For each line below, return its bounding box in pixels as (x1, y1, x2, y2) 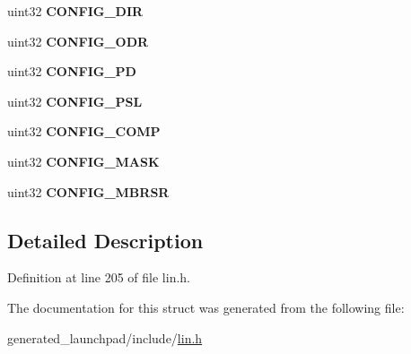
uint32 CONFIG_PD (7, 62, 136, 81)
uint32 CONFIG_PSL (7, 91, 143, 110)
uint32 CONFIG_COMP (7, 122, 161, 141)
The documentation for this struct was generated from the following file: (7, 298, 405, 316)
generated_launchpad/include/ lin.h (7, 328, 203, 347)
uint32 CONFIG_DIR (7, 2, 144, 20)
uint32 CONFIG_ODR (7, 31, 149, 50)
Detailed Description (7, 226, 204, 254)
